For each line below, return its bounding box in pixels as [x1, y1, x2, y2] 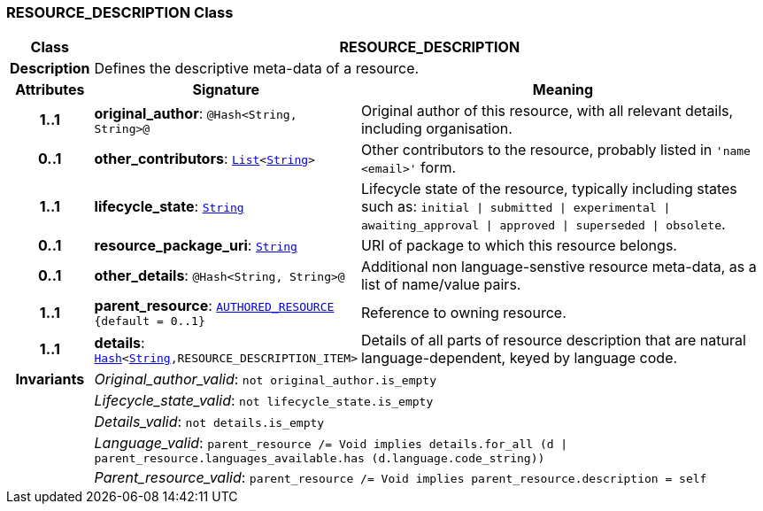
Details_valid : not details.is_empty [94, 413, 325, 431]
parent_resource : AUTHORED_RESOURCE [94, 297, 335, 315]
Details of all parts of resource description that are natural [360, 331, 746, 350]
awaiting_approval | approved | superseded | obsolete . [360, 215, 726, 234]
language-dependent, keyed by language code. [360, 349, 678, 368]
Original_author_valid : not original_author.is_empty [94, 370, 436, 389]
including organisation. [360, 120, 513, 138]
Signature [192, 81, 260, 99]
